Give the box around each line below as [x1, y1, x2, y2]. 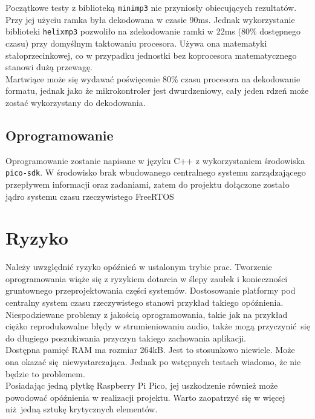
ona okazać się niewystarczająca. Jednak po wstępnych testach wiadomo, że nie [5, 355, 301, 368]
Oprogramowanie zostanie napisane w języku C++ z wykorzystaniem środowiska [5, 154, 305, 167]
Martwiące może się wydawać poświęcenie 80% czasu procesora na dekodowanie [5, 72, 300, 85]
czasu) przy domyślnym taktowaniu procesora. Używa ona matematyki [5, 36, 267, 49]
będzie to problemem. [5, 367, 85, 380]
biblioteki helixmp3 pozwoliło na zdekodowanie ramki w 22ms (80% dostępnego [5, 25, 300, 38]
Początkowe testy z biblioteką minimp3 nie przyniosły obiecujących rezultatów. [5, 1, 297, 13]
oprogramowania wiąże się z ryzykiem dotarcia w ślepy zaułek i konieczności [5, 272, 288, 285]
